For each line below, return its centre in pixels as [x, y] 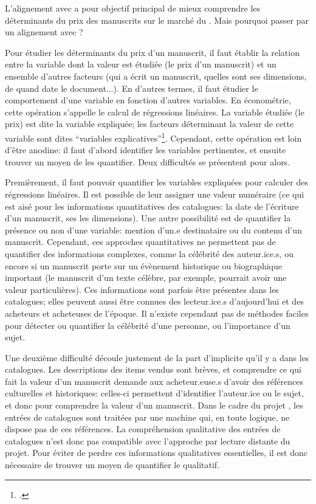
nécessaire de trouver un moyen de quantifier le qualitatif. [112, 465]
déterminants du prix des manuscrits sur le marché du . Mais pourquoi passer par [157, 20]
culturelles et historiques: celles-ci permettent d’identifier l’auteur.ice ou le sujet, [154, 393]
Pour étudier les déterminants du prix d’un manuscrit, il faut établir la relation [152, 52]
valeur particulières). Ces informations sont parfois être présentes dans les [142, 289]
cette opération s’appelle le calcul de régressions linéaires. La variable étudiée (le [155, 112]
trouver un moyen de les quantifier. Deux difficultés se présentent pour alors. [148, 161]
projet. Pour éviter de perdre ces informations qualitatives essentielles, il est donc [156, 453]
